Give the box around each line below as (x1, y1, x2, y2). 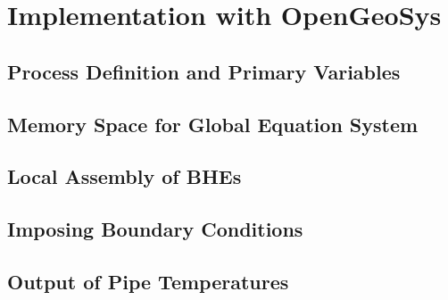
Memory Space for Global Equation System (7, 110, 419, 137)
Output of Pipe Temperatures (7, 267, 289, 295)
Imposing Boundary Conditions (7, 215, 303, 243)
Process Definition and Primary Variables (7, 57, 401, 85)
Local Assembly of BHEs (7, 162, 242, 190)
